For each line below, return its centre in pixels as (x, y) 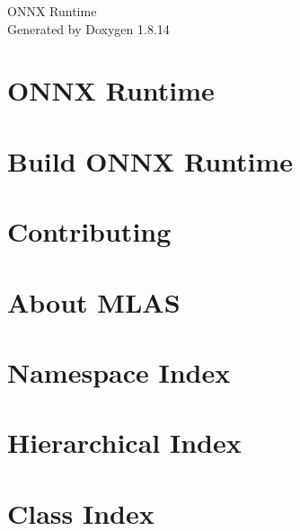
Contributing (89, 231)
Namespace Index (119, 372)
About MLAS (94, 301)
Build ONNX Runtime (150, 160)
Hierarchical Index (124, 442)
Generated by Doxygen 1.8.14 (88, 28)
